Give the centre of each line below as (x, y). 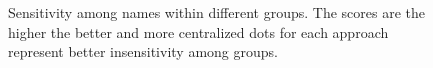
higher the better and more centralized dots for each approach (198, 31)
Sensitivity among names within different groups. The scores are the (217, 12)
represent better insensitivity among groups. (143, 51)
